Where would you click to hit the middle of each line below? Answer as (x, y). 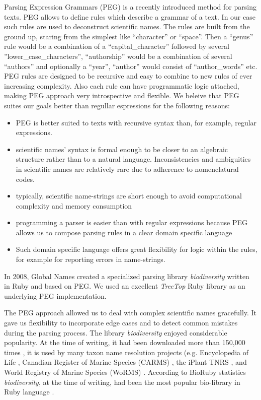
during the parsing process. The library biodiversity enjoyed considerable (116, 332)
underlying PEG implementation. (55, 295)
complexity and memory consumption (74, 205)
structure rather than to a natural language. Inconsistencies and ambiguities (133, 159)
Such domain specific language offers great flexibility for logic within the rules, (137, 249)
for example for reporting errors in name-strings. (91, 259)
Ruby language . (29, 392)
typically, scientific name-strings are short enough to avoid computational (129, 196)
